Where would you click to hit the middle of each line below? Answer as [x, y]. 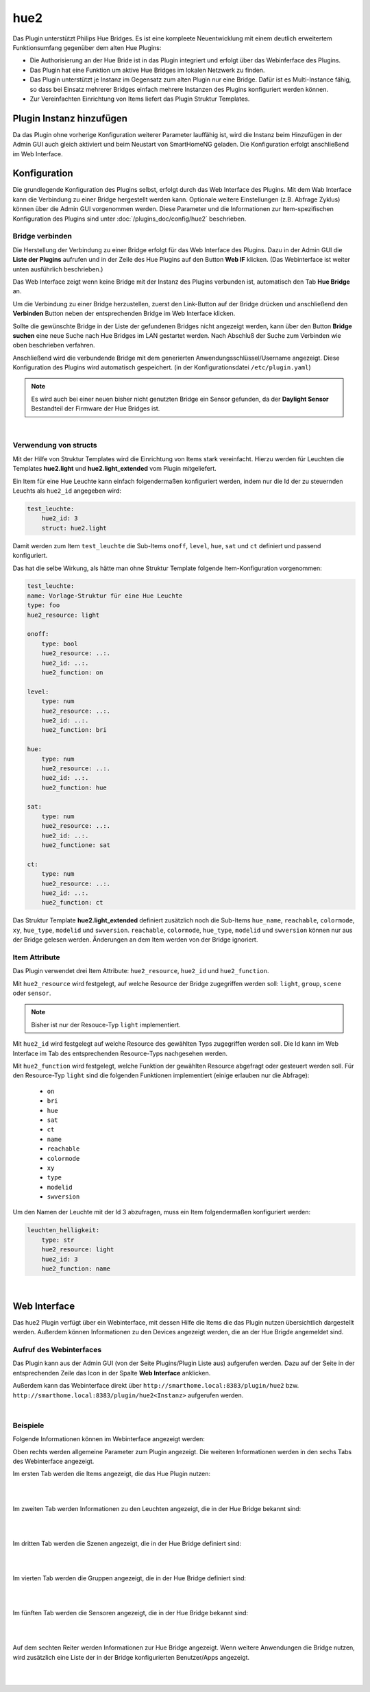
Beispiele [28, 1425]
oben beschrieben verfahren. [54, 345]
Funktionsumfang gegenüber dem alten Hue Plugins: [87, 47]
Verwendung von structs [55, 445]
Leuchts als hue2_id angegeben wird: [67, 491]
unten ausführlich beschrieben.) [58, 269]
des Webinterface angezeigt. [53, 1461]
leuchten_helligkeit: [63, 1230]
